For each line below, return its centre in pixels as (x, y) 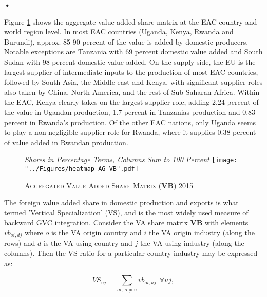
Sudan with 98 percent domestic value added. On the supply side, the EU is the (130, 61)
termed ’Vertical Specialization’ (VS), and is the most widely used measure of (126, 212)
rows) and (20, 243)
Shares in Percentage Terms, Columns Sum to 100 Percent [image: (131, 159)
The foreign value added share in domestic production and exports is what (121, 202)
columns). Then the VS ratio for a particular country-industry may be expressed (131, 253)
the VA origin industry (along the (202, 232)
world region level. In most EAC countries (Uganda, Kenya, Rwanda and (119, 32)
